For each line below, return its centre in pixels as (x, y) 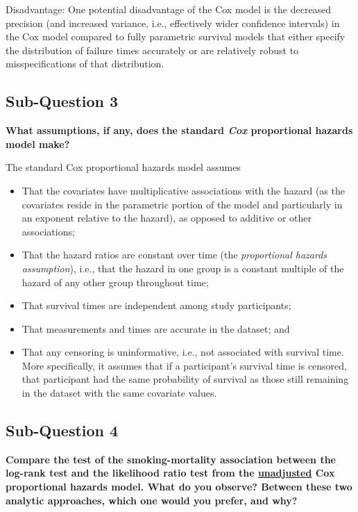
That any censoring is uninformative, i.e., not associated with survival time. (183, 352)
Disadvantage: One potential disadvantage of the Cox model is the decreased (169, 9)
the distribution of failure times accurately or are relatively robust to (152, 50)
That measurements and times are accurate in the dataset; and (156, 328)
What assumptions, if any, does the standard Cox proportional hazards (179, 130)
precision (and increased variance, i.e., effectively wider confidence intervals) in (173, 23)
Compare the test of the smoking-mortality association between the (171, 459)
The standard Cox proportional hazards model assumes (123, 167)
